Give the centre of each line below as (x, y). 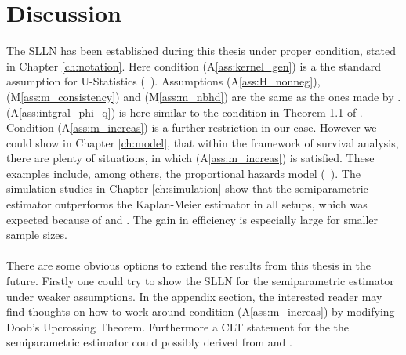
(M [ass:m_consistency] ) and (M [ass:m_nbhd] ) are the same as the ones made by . (204, 96)
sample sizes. (37, 235)
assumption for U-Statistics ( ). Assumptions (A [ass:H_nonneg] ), (163, 81)
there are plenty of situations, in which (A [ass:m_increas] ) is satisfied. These (190, 158)
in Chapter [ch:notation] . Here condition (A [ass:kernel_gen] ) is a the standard (194, 65)
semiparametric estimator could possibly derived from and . (149, 342)
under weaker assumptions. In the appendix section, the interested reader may (194, 296)
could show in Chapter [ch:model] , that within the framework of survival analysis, (203, 142)
